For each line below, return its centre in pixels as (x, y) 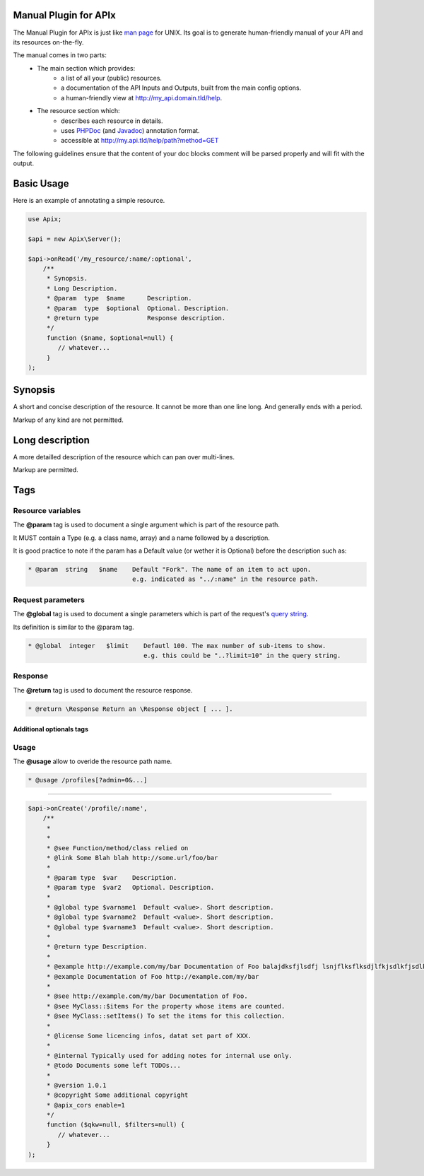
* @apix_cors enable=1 (86, 1105)
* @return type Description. (97, 947)
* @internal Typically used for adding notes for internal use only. (170, 1056)
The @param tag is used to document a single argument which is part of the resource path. (147, 525)
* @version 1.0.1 (76, 1085)
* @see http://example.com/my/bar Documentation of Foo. (147, 996)
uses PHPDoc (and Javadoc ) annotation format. (131, 131)
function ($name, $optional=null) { (110, 338)
